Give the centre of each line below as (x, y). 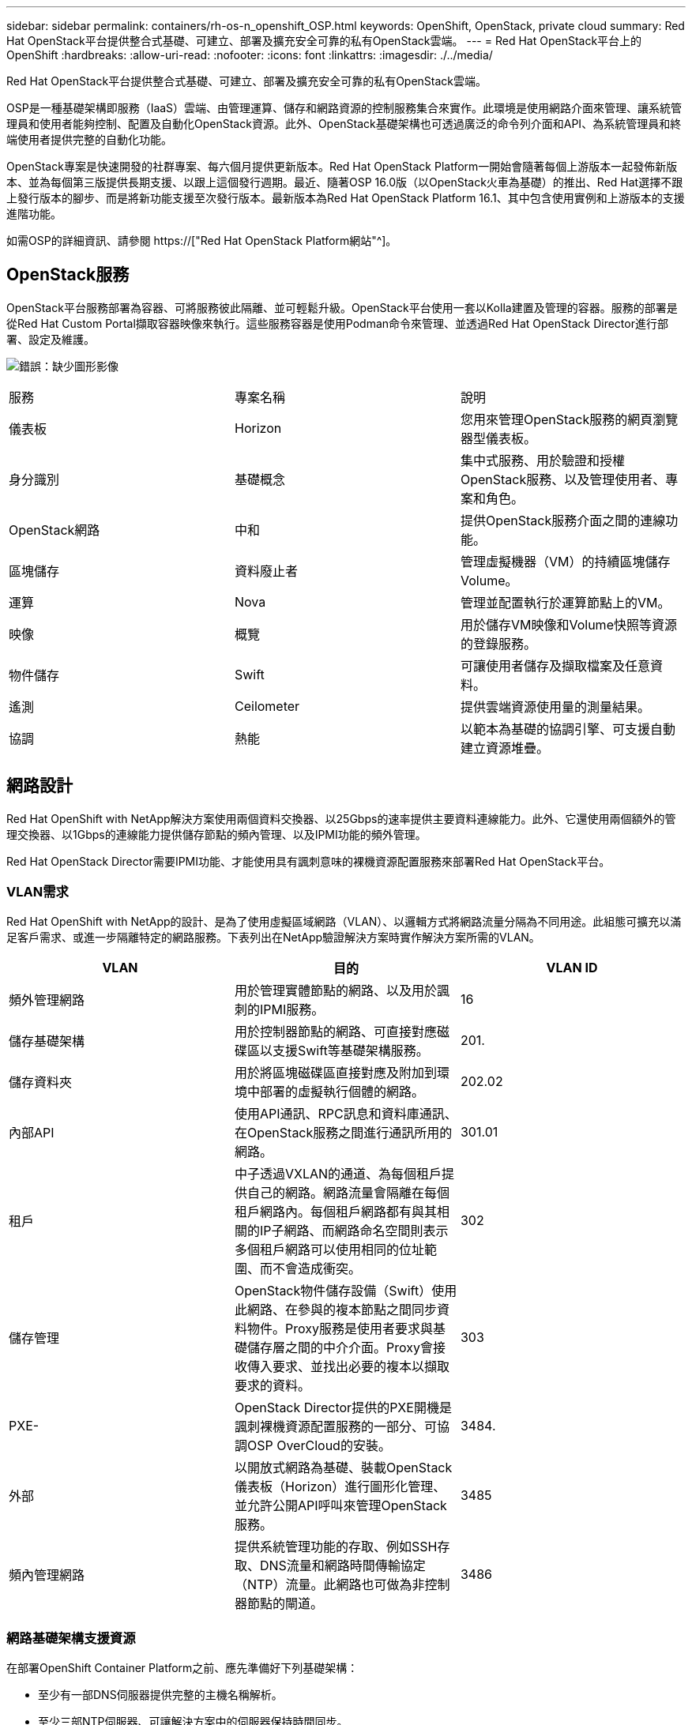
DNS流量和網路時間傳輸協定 (342, 1566)
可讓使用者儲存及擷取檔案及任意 (555, 665)
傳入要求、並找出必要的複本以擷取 (348, 1367)
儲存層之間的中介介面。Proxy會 (340, 1348)
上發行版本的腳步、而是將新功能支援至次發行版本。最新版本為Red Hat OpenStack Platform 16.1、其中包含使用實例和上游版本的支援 (346, 198)
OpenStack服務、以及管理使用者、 (563, 479)
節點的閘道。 (285, 1604)
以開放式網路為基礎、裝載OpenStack (343, 1468)
